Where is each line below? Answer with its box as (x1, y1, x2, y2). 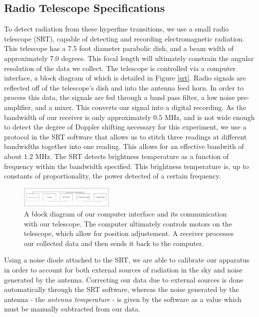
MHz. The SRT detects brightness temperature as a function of (35, 150, 229, 161)
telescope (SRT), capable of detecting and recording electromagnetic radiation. (4, 33, 245, 43)
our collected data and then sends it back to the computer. (24, 237, 204, 248)
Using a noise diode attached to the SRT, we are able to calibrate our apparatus (4, 254, 250, 265)
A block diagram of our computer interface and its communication (24, 208, 227, 219)
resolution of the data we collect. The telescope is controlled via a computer (4, 62, 236, 73)
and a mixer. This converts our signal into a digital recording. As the (35, 101, 247, 112)
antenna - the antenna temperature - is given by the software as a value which (4, 293, 242, 304)
